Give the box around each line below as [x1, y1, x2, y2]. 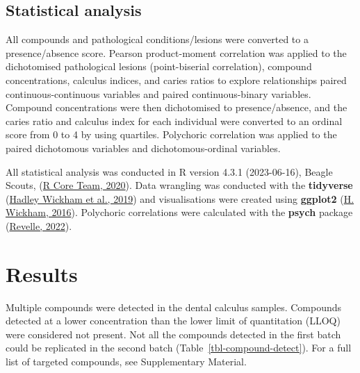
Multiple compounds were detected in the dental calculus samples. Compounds [6, 299, 342, 314]
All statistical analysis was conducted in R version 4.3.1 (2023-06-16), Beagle [6, 164, 333, 179]
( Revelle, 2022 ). [6, 218, 72, 233]
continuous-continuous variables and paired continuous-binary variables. [6, 86, 311, 101]
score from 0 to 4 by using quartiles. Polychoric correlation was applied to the [6, 127, 337, 142]
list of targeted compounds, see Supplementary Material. [6, 354, 247, 369]
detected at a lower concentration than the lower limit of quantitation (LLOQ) [6, 313, 341, 328]
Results [6, 259, 78, 288]
